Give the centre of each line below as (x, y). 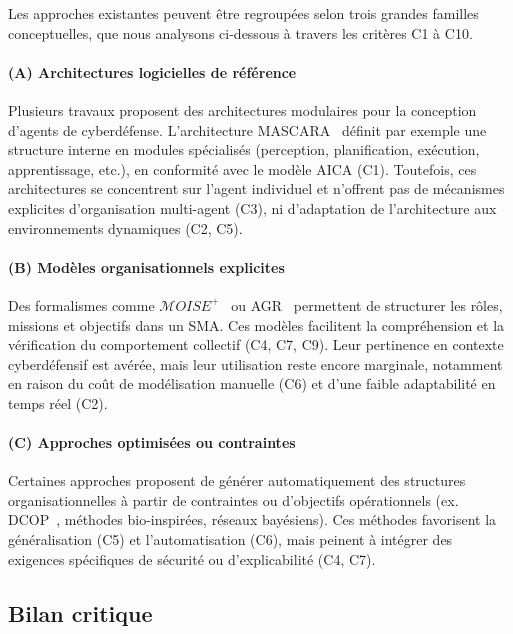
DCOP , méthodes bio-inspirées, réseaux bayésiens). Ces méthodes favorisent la (252, 519)
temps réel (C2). (58, 402)
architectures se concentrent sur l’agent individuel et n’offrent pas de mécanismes (256, 188)
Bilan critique (80, 612)
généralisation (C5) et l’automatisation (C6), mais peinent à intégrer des (230, 539)
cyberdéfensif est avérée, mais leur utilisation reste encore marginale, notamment (255, 363)
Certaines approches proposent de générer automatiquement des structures (237, 480)
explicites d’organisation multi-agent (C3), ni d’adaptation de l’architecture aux (252, 207)
